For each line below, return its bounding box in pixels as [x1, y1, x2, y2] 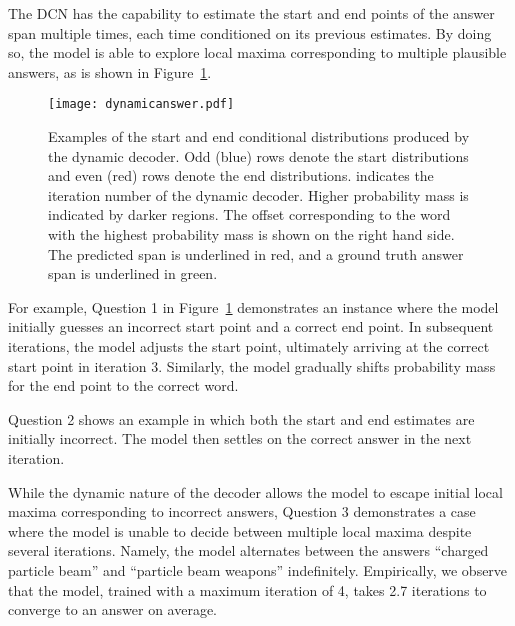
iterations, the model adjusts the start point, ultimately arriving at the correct [8, 335, 490, 356]
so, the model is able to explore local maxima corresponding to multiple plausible [8, 42, 507, 63]
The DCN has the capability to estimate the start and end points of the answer [8, 3, 495, 23]
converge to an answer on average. [8, 599, 217, 620]
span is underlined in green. [48, 263, 218, 284]
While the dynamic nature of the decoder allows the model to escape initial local [8, 481, 503, 502]
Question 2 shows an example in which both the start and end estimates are [8, 408, 475, 429]
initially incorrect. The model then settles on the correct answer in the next [8, 428, 472, 449]
